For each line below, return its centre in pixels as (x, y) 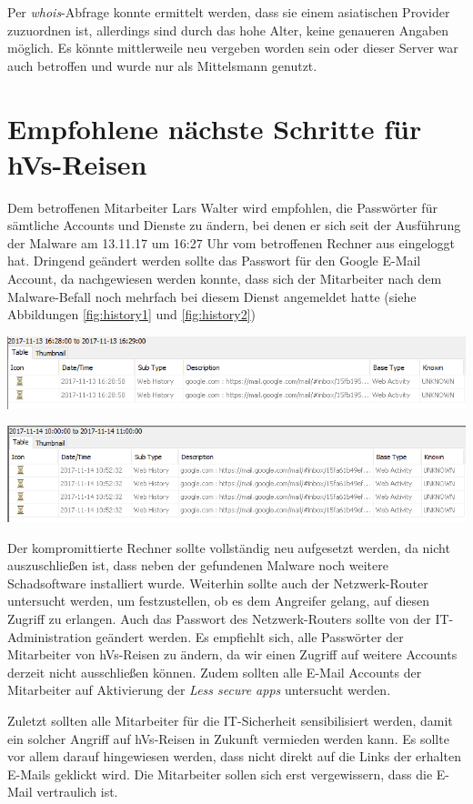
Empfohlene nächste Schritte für (215, 128)
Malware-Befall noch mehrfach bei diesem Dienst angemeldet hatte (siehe (212, 296)
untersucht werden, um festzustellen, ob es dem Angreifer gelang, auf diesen (219, 601)
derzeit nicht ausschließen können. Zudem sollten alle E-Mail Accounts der (215, 672)
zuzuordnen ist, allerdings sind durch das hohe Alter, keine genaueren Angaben (228, 30)
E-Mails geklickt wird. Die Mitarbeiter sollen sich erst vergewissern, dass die (220, 774)
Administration (50, 636)
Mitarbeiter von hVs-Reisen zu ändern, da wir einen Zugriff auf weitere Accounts (232, 654)
